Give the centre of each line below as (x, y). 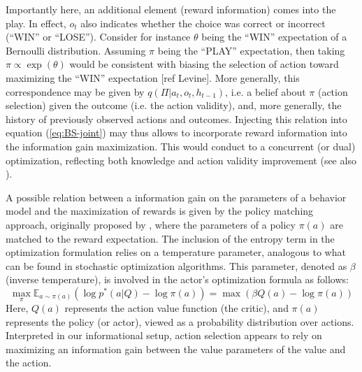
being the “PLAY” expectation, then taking (251, 50)
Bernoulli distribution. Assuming (76, 50)
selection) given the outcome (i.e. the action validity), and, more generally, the (174, 105)
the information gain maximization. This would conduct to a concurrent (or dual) (181, 146)
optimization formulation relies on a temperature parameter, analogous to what (176, 252)
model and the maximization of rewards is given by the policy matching (160, 211)
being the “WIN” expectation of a (274, 37)
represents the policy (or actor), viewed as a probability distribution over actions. (180, 321)
